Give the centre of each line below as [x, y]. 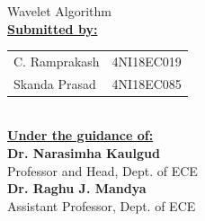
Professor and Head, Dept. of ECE [102, 170]
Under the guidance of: [80, 135]
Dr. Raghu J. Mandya [77, 188]
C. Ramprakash [57, 61]
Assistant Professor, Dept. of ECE [102, 205]
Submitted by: [53, 28]
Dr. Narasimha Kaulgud [84, 153]
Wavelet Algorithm [59, 11]
